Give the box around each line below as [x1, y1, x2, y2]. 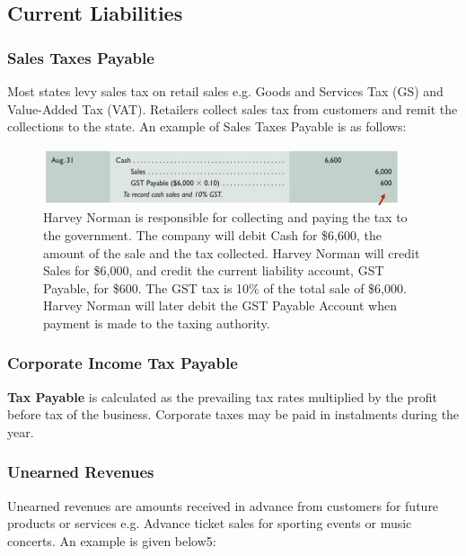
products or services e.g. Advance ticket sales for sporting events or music [7, 514, 412, 533]
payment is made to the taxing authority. [43, 313, 270, 332]
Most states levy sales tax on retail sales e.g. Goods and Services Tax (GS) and [7, 82, 444, 100]
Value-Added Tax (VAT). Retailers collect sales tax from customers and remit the [7, 99, 458, 118]
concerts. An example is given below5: [7, 531, 216, 550]
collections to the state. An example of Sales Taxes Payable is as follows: [7, 117, 407, 136]
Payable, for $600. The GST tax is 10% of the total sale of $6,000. [43, 278, 407, 297]
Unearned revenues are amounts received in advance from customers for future [7, 496, 439, 515]
